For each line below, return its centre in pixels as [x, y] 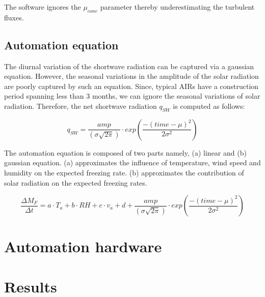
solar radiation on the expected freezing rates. [76, 182]
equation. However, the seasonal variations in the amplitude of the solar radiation [131, 76]
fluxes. [14, 17]
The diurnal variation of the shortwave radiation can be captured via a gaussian [129, 66]
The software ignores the [43, 7]
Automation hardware [83, 246]
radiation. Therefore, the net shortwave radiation [81, 106]
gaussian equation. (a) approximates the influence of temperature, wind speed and [132, 162]
